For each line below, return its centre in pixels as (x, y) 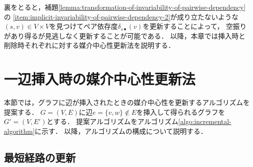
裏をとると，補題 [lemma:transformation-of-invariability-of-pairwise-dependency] (125, 7)
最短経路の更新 (40, 157)
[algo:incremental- (205, 121)
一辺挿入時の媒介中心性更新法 (100, 79)
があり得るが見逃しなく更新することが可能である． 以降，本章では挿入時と (125, 35)
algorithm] (20, 131)
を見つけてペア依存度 (84, 26)
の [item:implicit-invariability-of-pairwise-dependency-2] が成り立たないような (121, 16)
